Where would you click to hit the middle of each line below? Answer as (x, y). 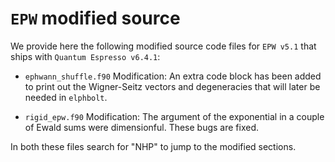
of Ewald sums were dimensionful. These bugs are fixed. (142, 127)
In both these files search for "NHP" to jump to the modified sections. (153, 146)
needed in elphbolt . (66, 97)
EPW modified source (95, 18)
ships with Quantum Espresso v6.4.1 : (85, 56)
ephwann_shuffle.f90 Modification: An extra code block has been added (173, 76)
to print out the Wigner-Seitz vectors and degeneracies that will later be (172, 86)
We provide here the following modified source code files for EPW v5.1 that (163, 46)
